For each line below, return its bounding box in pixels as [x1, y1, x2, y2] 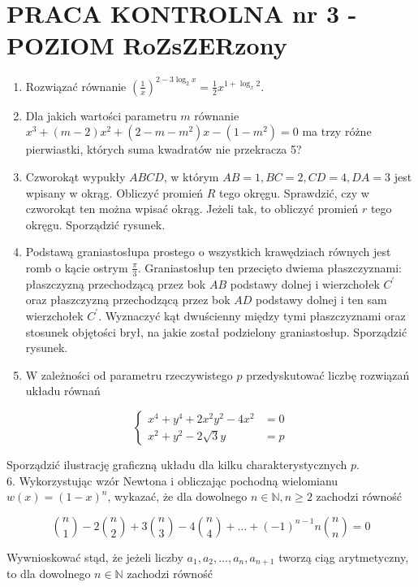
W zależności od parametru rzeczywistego [25, 366, 233, 383]
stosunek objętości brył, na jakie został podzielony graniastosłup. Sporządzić [25, 323, 407, 340]
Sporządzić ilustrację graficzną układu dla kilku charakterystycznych [6, 455, 347, 472]
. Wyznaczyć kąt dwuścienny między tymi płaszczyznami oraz [98, 307, 406, 324]
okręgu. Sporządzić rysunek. [25, 215, 166, 233]
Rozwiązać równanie [25, 77, 127, 94]
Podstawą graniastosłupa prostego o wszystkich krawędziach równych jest [25, 243, 391, 260]
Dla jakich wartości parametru [25, 107, 177, 124]
